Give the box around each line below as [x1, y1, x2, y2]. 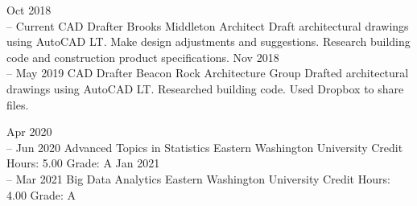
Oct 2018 [6, 2, 52, 18]
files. [6, 96, 29, 113]
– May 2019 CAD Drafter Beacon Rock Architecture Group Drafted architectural [6, 64, 409, 81]
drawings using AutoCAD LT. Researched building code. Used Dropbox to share [6, 80, 404, 97]
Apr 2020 [6, 123, 52, 140]
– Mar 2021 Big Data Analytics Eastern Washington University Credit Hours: [6, 170, 390, 187]
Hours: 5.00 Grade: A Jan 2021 [6, 154, 160, 171]
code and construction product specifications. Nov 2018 [6, 48, 279, 65]
